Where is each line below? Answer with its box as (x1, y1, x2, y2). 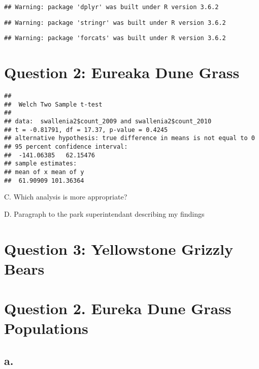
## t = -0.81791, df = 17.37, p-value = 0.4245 (4, 126, 168, 133)
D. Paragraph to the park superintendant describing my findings (4, 208, 205, 219)
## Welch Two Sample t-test (4, 100, 103, 108)
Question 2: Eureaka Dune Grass (4, 62, 240, 83)
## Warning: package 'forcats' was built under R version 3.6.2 (4, 35, 226, 42)
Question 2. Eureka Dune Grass (4, 298, 232, 319)
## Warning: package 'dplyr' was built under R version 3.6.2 (4, 4, 219, 11)
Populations (4, 318, 88, 339)
